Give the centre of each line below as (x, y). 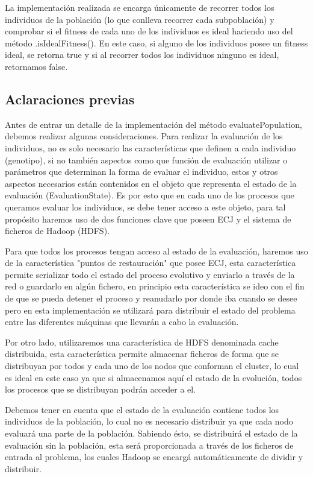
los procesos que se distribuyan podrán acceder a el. (101, 389)
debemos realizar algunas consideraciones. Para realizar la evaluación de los (144, 136)
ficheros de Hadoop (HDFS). (57, 231)
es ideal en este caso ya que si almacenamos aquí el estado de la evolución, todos (153, 377)
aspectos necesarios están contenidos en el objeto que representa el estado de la (151, 183)
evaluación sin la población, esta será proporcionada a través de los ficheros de (149, 445)
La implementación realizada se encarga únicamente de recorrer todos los (140, 7)
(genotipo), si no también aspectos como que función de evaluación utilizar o (146, 160)
